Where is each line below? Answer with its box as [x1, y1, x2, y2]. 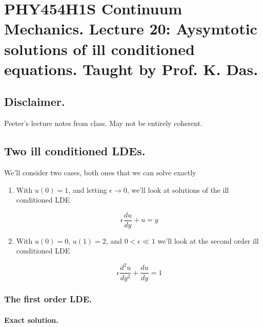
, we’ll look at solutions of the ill [127, 184, 229, 195]
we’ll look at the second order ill [157, 235, 259, 246]
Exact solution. [4, 314, 58, 325]
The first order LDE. [4, 293, 92, 305]
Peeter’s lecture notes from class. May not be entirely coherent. [4, 118, 203, 129]
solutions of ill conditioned [4, 38, 195, 59]
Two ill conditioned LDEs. [4, 143, 146, 159]
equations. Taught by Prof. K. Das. [4, 58, 258, 79]
